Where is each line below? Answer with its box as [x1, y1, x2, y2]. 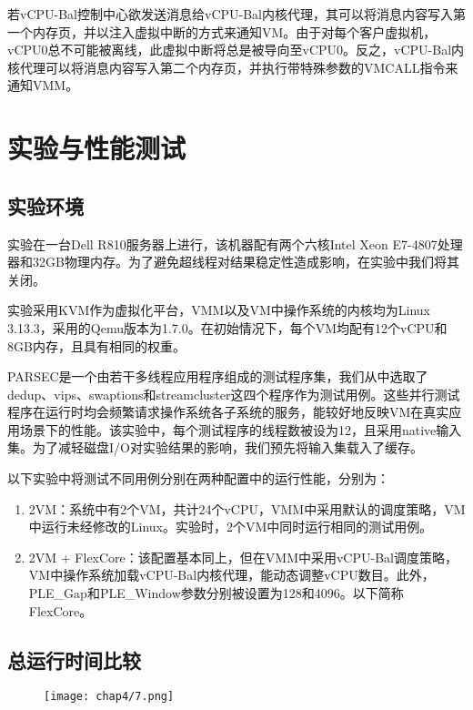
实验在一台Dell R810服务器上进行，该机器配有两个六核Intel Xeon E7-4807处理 [7, 234, 463, 253]
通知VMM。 [7, 76, 79, 95]
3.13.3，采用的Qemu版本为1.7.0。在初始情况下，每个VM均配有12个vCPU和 [7, 318, 448, 337]
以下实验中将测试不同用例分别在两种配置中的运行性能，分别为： [7, 469, 389, 488]
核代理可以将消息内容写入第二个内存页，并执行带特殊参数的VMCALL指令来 [7, 57, 458, 76]
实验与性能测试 [7, 129, 186, 167]
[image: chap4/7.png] [44, 690, 175, 704]
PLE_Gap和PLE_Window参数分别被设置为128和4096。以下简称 [28, 583, 404, 603]
